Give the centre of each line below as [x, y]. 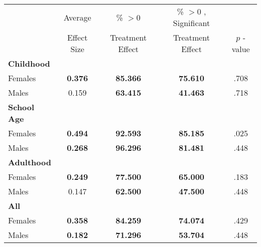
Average [77, 17]
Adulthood [30, 162]
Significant [191, 23]
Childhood [29, 63]
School [21, 107]
